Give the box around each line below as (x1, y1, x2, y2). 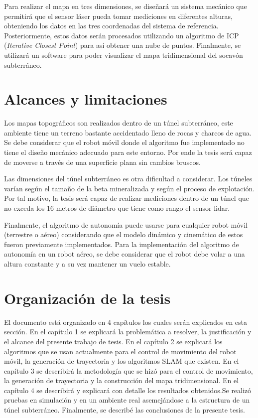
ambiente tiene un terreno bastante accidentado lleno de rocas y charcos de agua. (4, 127, 252, 138)
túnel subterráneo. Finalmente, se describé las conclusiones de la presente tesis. (4, 405, 245, 415)
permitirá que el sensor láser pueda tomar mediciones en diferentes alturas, (4, 10, 233, 21)
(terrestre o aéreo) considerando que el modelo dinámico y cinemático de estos (4, 229, 243, 240)
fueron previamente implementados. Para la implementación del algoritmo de (4, 239, 239, 249)
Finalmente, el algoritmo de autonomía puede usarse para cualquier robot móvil (4, 219, 248, 230)
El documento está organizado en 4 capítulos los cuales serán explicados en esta (4, 316, 248, 327)
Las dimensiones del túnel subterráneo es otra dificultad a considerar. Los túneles (4, 173, 253, 184)
